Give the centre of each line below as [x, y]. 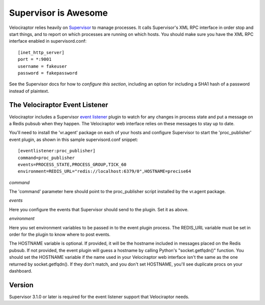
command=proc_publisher [46, 158]
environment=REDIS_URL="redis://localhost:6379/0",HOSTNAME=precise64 [105, 171]
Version [21, 285]
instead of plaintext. [29, 91]
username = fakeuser [42, 66]
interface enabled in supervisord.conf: [48, 41]
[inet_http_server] [41, 52]
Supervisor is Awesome [58, 13]
